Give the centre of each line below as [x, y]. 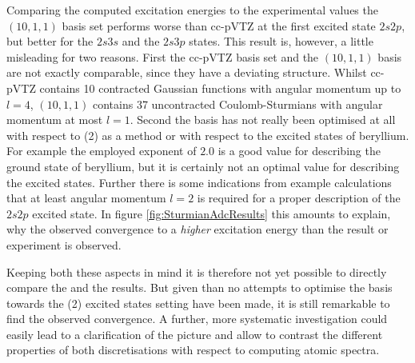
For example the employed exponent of [102, 151]
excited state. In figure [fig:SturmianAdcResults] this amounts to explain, [211, 213]
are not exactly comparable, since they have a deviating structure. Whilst [187, 72]
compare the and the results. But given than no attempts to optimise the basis [200, 287]
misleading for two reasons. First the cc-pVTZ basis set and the [163, 56]
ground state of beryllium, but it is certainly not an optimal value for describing [203, 166]
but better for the [50, 41]
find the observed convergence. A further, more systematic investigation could [197, 319]
